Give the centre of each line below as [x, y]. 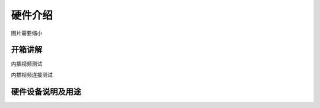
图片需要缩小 [27, 33]
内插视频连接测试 [32, 74]
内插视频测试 [27, 64]
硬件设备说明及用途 [46, 91]
